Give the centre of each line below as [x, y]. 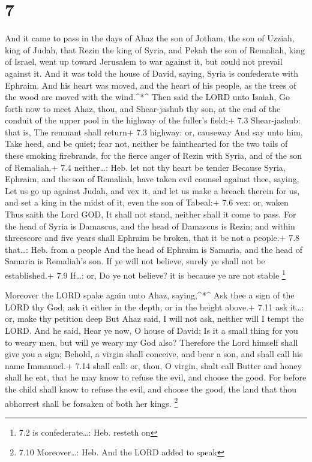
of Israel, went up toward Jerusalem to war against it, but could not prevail [144, 61]
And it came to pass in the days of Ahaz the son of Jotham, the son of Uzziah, [150, 38]
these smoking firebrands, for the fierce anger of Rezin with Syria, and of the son [154, 155]
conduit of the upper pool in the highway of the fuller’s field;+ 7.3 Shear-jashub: [153, 120]
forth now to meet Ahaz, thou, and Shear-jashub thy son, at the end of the [143, 108]
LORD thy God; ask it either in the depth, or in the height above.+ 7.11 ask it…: [154, 307]
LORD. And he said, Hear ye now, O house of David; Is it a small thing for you [151, 330]
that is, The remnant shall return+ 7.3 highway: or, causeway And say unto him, [154, 132]
